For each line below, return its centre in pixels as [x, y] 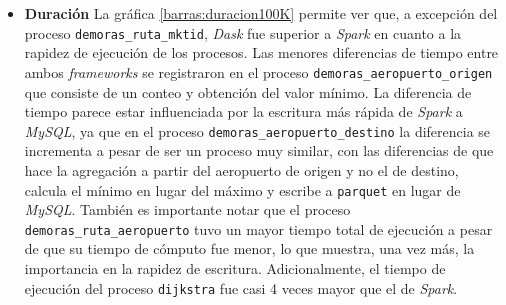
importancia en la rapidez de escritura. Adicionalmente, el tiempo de [235, 268]
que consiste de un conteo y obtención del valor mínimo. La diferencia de [248, 91]
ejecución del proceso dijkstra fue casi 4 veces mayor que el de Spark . [241, 287]
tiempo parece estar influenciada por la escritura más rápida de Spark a [243, 111]
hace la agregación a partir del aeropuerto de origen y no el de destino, [241, 169]
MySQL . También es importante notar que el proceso [187, 209]
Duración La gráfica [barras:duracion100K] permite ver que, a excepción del [261, 13]
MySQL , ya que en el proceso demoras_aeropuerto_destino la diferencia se [257, 130]
